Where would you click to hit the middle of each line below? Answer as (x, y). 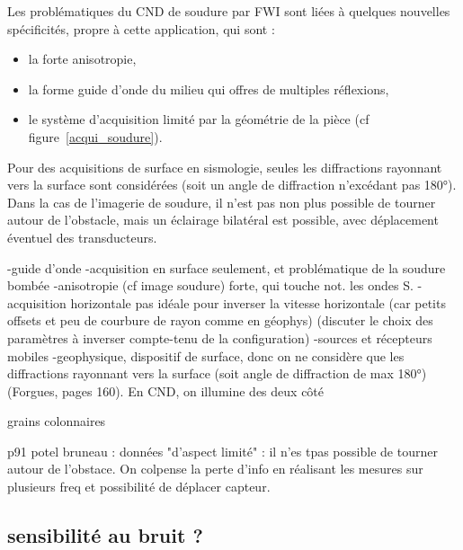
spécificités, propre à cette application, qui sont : (141, 28)
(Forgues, (33, 390)
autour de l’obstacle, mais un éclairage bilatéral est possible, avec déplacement (223, 220)
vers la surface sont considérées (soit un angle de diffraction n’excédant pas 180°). (232, 185)
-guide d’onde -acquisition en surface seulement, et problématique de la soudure (227, 267)
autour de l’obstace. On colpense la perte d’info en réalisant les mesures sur (215, 469)
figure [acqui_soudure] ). (95, 136)
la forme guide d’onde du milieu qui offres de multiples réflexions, (209, 89)
